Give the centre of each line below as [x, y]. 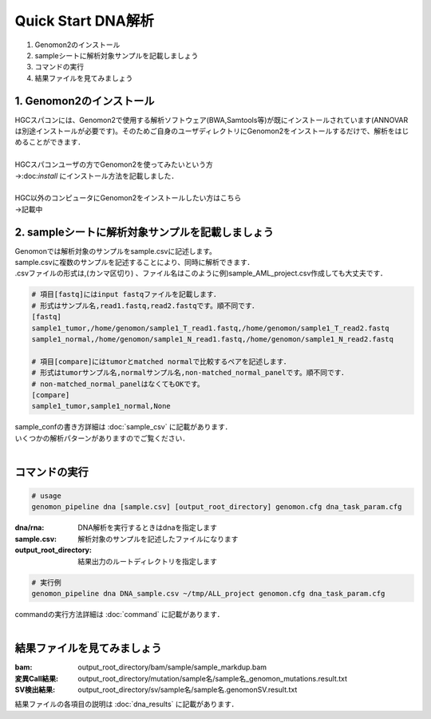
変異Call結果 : [37, 678]
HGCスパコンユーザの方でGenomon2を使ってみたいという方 [114, 164]
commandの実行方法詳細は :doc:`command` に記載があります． [119, 614]
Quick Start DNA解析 [85, 21]
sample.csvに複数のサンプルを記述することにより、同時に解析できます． [134, 263]
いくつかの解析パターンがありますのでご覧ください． [102, 438]
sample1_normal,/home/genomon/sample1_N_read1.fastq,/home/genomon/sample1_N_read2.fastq [213, 339]
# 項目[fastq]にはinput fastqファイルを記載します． [126, 294]
